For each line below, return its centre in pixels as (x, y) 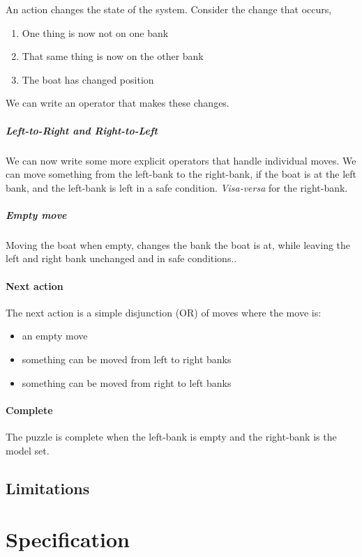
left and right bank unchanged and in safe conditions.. (121, 258)
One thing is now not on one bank (95, 32)
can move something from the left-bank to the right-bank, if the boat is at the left (181, 174)
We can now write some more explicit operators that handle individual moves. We (181, 160)
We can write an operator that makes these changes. (118, 103)
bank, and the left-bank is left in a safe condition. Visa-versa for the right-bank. (177, 187)
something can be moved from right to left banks (127, 382)
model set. (28, 450)
